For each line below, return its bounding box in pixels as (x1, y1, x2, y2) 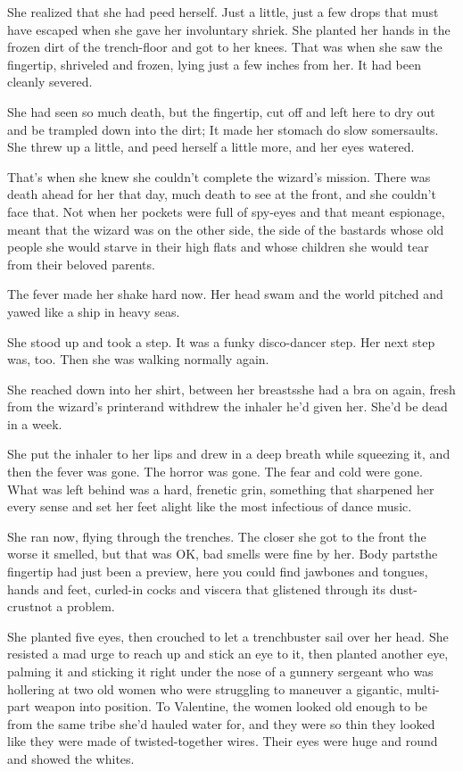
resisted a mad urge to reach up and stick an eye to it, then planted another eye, (7, 644, 449, 663)
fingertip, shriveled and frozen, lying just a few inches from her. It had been (7, 54, 422, 73)
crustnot (7, 597, 53, 616)
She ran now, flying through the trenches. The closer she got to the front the (7, 526, 426, 545)
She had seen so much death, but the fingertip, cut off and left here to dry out (7, 102, 435, 120)
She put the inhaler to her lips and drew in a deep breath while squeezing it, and (7, 444, 451, 463)
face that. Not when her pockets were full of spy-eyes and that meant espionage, (7, 202, 445, 220)
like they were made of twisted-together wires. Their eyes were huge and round (7, 732, 438, 750)
